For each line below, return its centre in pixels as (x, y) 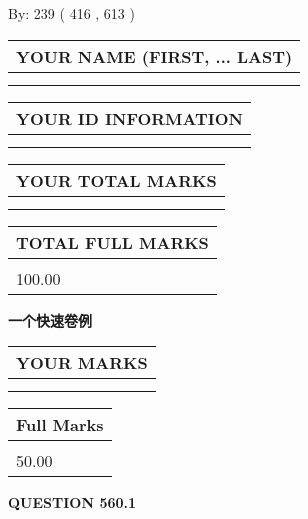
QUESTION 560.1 (72, 502)
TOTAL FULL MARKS (112, 242)
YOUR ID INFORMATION (129, 118)
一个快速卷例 (50, 319)
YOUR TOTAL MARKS (116, 180)
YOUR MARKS (82, 363)
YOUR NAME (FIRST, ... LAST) (154, 56)
